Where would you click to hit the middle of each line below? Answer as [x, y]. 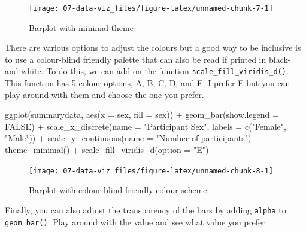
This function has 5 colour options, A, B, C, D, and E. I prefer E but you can [148, 83]
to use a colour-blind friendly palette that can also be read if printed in [136, 59]
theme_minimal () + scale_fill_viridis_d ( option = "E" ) [107, 150]
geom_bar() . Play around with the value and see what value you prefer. [136, 222]
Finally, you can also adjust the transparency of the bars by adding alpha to [146, 210]
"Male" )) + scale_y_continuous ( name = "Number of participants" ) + [133, 138]
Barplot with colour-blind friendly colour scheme [118, 190]
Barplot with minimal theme [81, 27]
